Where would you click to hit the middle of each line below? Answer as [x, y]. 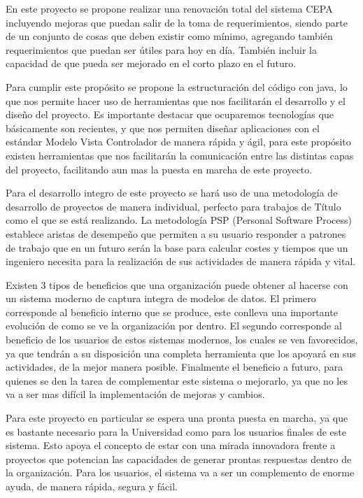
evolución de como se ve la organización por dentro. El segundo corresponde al [174, 326]
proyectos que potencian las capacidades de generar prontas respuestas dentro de [179, 458]
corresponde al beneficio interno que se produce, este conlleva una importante [172, 312]
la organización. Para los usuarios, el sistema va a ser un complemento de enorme [180, 472]
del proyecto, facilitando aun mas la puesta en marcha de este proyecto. [159, 169]
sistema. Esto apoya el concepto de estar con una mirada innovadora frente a [171, 445]
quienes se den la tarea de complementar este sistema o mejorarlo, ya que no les [177, 380]
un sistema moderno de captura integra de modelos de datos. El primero [161, 298]
